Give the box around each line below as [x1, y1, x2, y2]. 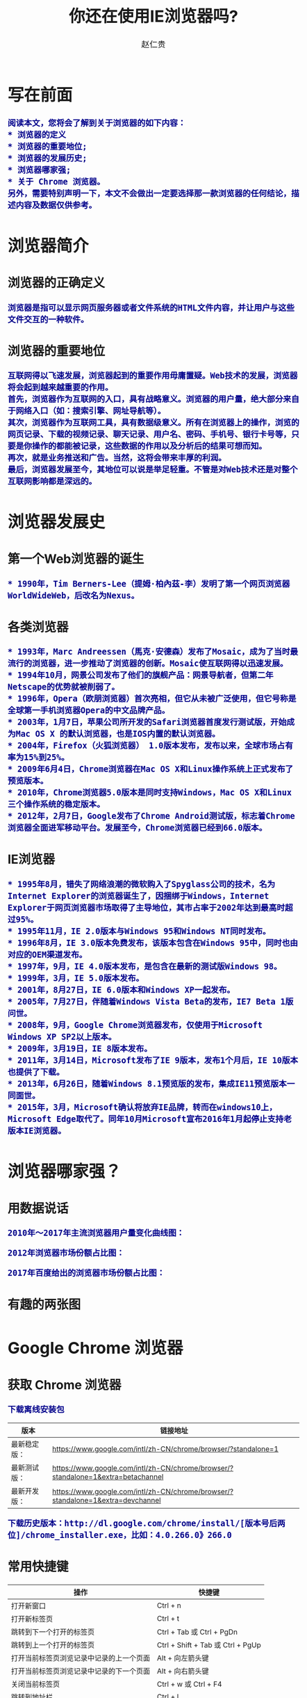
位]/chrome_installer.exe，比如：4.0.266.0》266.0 [8, 1530, 233, 1540]
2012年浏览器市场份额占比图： [8, 1248, 125, 1258]
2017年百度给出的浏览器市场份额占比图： [8, 1267, 165, 1278]
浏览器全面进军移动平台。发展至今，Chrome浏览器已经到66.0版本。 [8, 823, 267, 833]
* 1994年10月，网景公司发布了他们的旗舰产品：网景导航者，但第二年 [8, 671, 274, 680]
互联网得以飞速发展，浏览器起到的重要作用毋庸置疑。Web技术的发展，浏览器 [8, 371, 299, 381]
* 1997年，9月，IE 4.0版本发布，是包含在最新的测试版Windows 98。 [8, 961, 282, 971]
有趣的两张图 [8, 1297, 81, 1312]
